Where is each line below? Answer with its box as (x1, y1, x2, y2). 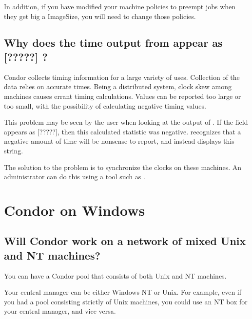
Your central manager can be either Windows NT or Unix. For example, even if (4, 287, 242, 297)
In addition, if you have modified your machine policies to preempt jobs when (4, 1, 236, 11)
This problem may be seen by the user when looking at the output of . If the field (4, 117, 248, 127)
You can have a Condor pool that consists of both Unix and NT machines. (4, 270, 227, 281)
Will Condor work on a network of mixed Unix (4, 233, 246, 248)
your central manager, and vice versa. (4, 306, 116, 316)
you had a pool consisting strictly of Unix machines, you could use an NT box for (4, 296, 248, 306)
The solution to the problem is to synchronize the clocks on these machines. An (4, 162, 241, 172)
